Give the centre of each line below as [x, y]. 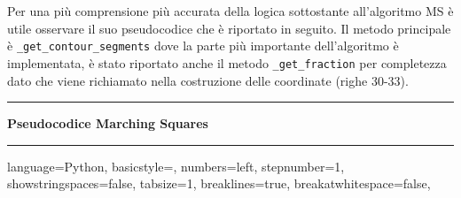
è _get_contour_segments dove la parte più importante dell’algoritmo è [203, 46]
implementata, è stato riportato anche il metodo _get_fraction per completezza [227, 62]
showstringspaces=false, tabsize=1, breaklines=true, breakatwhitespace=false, [219, 183]
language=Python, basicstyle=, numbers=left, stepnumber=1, [176, 166]
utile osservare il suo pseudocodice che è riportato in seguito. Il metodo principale [229, 28]
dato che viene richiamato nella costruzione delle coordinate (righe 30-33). [208, 80]
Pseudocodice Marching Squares [108, 123]
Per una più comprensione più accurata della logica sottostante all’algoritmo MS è [230, 11]
